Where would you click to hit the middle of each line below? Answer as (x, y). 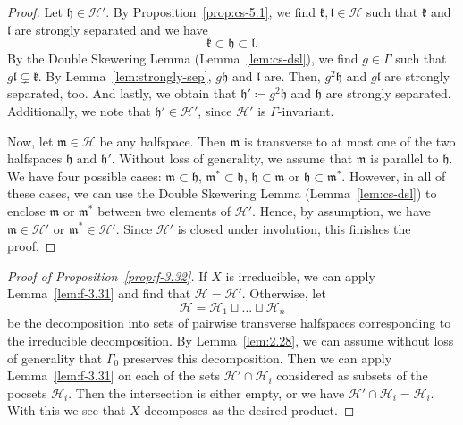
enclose (26, 210)
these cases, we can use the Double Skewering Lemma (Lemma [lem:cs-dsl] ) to (222, 193)
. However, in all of (394, 175)
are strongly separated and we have (111, 29)
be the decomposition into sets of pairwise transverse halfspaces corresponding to (229, 323)
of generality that (55, 358)
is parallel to (404, 158)
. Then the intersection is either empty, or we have (206, 392)
